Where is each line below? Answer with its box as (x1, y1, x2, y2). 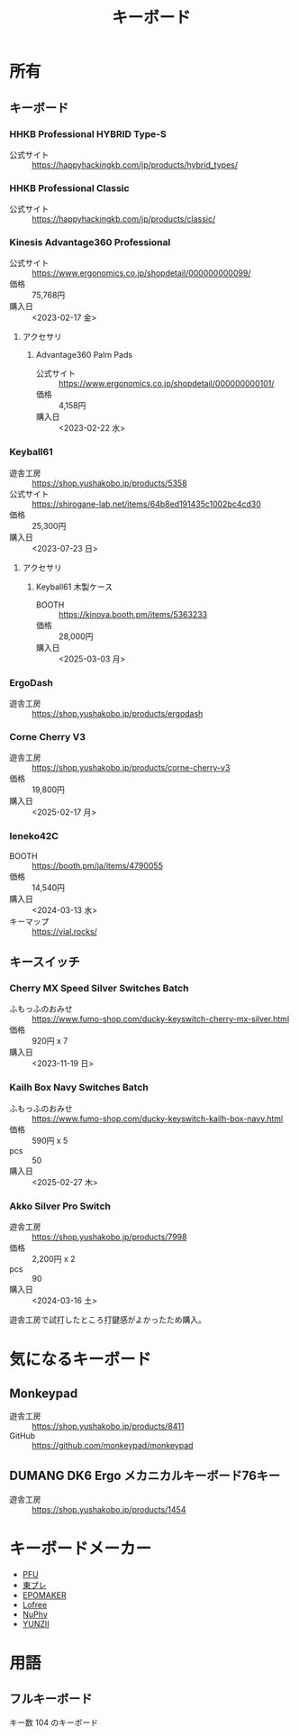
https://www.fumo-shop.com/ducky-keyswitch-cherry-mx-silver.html (32, 1014, 290, 1025)
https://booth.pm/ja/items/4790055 (32, 860, 164, 871)
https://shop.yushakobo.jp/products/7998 (32, 1231, 187, 1242)
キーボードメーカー (9, 1538, 152, 1558)
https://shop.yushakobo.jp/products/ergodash (32, 708, 204, 719)
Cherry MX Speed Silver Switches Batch (9, 982, 189, 994)
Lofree (22, 1599, 48, 1610)
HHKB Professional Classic (9, 181, 130, 194)
